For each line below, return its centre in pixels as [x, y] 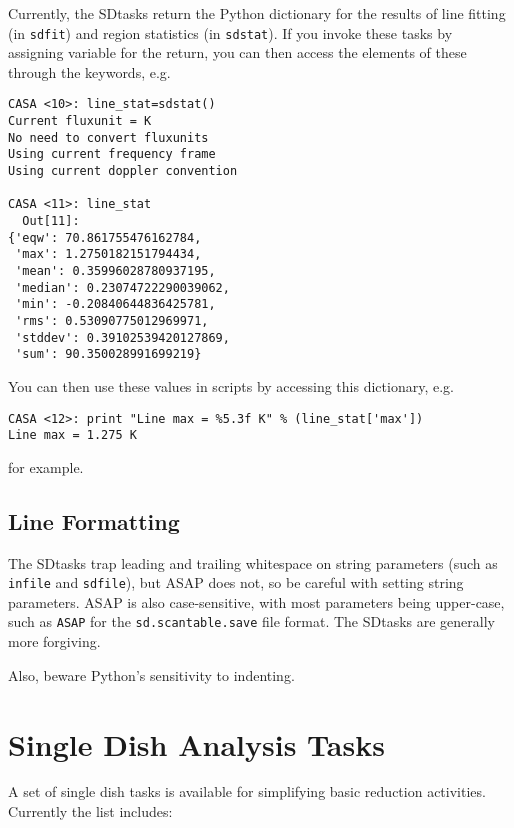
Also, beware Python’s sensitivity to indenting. [151, 674]
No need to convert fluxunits [108, 137]
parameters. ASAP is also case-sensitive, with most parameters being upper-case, [256, 601]
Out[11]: [51, 221]
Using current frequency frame [112, 154]
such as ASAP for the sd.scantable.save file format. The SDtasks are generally [251, 621]
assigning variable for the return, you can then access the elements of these [237, 52]
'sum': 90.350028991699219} [108, 354]
